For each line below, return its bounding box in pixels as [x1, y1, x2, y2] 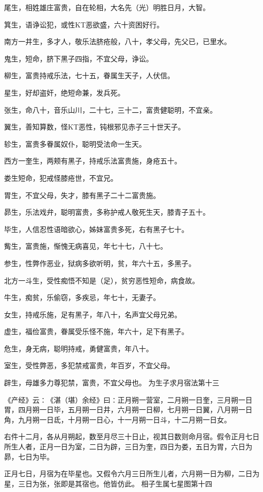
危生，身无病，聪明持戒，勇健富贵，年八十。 [4, 343, 153, 353]
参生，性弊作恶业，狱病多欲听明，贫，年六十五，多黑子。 [4, 257, 196, 268]
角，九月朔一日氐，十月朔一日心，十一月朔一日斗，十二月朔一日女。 [4, 414, 231, 424]
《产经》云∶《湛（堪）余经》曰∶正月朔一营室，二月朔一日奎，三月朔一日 [4, 394, 252, 405]
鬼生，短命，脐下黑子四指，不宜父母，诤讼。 [4, 53, 153, 63]
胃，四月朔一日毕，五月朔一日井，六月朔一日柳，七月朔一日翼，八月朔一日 [4, 404, 252, 415]
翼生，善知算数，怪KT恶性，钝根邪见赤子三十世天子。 [4, 121, 185, 132]
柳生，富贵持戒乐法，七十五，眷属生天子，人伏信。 [4, 70, 174, 81]
